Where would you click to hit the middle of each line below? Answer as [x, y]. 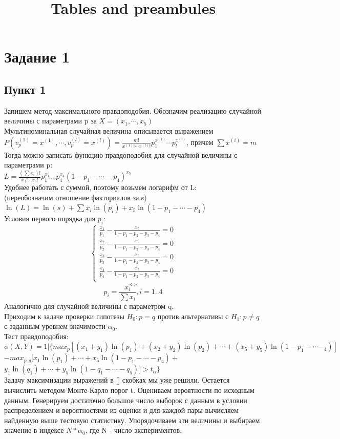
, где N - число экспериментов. [134, 430]
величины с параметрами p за [50, 121]
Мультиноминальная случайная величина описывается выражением [109, 130]
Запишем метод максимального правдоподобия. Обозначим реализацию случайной [133, 110]
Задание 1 [37, 57]
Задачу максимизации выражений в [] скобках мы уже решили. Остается [117, 380]
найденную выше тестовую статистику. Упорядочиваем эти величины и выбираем [132, 420]
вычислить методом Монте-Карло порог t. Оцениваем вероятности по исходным [129, 390]
